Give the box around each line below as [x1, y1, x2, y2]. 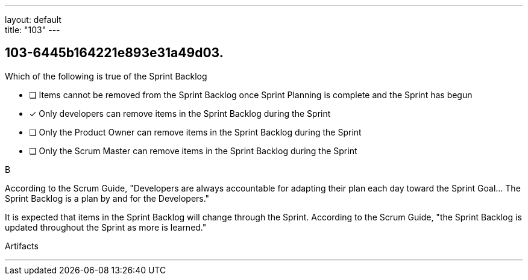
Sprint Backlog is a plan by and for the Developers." [5, 193, 210, 204]
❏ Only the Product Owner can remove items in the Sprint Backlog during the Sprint [29, 126, 362, 137]
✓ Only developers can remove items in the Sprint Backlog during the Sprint [29, 108, 331, 119]
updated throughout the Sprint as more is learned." [5, 222, 207, 232]
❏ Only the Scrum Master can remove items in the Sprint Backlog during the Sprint [29, 145, 357, 156]
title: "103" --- [5, 25, 60, 35]
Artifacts [5, 240, 39, 251]
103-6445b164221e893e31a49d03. [5, 45, 224, 61]
